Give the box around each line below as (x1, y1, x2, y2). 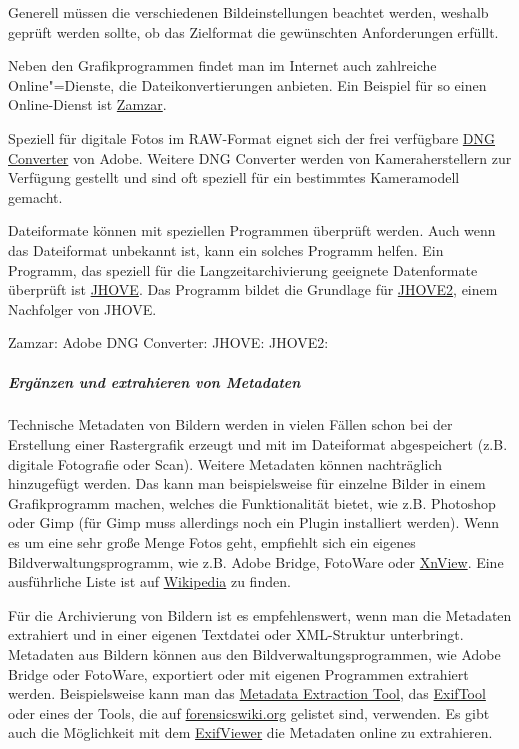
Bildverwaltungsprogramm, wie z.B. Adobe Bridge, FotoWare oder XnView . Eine (8, 551, 504, 572)
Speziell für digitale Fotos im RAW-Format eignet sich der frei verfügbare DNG (8, 127, 496, 148)
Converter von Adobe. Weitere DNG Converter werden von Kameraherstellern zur (8, 147, 512, 168)
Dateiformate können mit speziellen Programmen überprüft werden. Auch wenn (8, 220, 496, 241)
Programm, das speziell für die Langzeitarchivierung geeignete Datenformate (8, 259, 478, 280)
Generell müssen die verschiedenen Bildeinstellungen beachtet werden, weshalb (8, 2, 489, 22)
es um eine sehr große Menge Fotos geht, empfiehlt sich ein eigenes (8, 532, 416, 553)
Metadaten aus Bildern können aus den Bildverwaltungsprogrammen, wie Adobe (8, 644, 501, 664)
